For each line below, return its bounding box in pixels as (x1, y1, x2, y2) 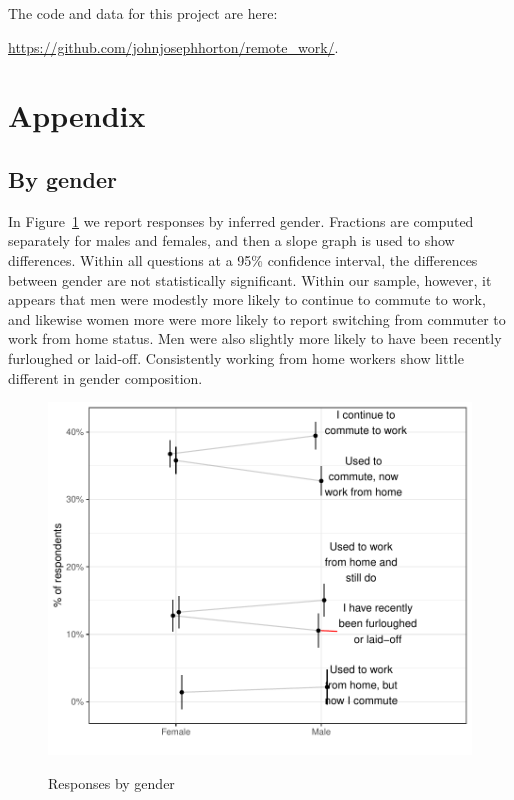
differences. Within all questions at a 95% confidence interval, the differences (8, 249, 478, 270)
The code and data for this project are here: (8, 3, 278, 23)
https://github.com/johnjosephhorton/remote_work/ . (8, 36, 339, 57)
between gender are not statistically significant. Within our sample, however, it (8, 269, 492, 290)
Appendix (8, 95, 146, 136)
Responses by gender (48, 773, 175, 794)
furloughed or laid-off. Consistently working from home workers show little (8, 347, 464, 368)
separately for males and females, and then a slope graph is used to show (8, 230, 455, 251)
